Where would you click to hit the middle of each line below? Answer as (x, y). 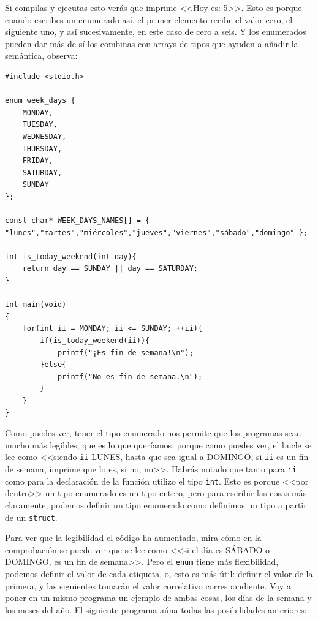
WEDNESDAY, (44, 136)
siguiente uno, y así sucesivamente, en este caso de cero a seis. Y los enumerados (156, 32)
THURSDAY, (42, 149)
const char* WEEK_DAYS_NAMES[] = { (78, 221)
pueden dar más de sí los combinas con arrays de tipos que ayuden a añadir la (152, 43)
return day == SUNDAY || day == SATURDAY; (110, 269)
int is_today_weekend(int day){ (71, 256)
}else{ (53, 365)
